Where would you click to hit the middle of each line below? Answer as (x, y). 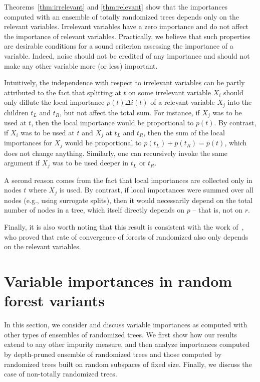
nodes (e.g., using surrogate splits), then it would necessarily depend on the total (128, 200)
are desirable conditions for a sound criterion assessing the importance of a (119, 46)
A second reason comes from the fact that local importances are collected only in (128, 180)
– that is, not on (218, 210)
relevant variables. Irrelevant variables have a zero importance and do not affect (126, 26)
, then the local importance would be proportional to (112, 123)
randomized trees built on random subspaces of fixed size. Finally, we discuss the (128, 364)
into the (240, 102)
